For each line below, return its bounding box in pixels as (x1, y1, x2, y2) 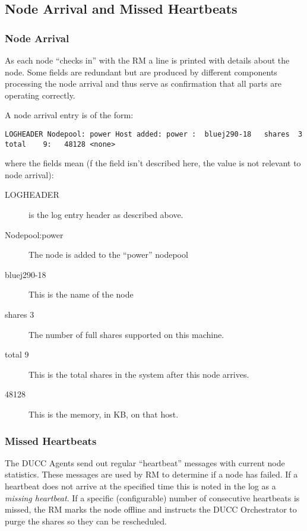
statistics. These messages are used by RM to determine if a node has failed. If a (5, 468, 298, 481)
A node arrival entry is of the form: (5, 109, 134, 121)
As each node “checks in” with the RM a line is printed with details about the (5, 54, 290, 66)
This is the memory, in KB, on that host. (29, 408, 179, 420)
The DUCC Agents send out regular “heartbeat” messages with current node (5, 456, 285, 469)
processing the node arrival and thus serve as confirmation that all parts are (5, 77, 281, 90)
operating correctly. (5, 88, 75, 101)
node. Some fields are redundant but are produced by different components (5, 65, 277, 78)
